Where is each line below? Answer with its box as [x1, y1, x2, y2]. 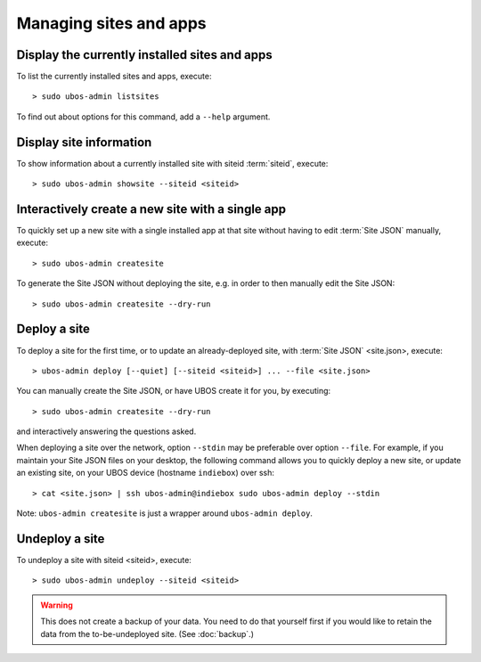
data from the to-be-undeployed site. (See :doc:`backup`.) [40, 628, 254, 639]
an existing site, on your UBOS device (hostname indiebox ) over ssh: [16, 468, 275, 478]
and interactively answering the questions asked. [16, 426, 197, 437]
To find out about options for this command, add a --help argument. [16, 111, 271, 122]
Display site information [16, 135, 152, 150]
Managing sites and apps [16, 13, 207, 33]
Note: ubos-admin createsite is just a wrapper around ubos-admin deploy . [16, 508, 314, 519]
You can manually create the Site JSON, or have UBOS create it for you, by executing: [16, 386, 331, 396]
